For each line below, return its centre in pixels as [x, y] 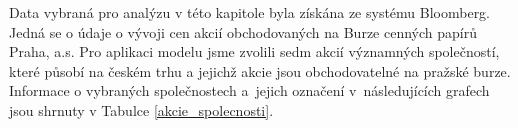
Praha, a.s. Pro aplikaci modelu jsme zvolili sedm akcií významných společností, [254, 51]
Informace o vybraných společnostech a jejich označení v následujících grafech [249, 90]
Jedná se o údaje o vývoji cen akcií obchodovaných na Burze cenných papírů [243, 31]
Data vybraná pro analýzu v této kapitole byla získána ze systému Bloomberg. [250, 12]
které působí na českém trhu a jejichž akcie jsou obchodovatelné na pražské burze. [260, 70]
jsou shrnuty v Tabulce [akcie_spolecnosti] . [141, 109]
